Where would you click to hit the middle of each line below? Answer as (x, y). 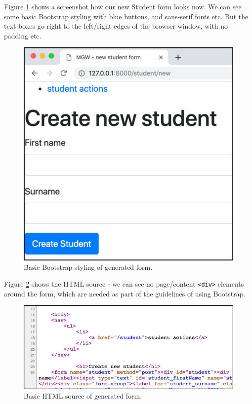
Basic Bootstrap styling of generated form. (88, 267)
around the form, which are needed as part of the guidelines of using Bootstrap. (125, 293)
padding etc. (23, 35)
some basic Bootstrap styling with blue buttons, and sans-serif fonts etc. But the (126, 16)
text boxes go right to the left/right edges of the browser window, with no (116, 26)
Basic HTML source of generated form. (83, 396)
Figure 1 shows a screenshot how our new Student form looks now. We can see (123, 6)
